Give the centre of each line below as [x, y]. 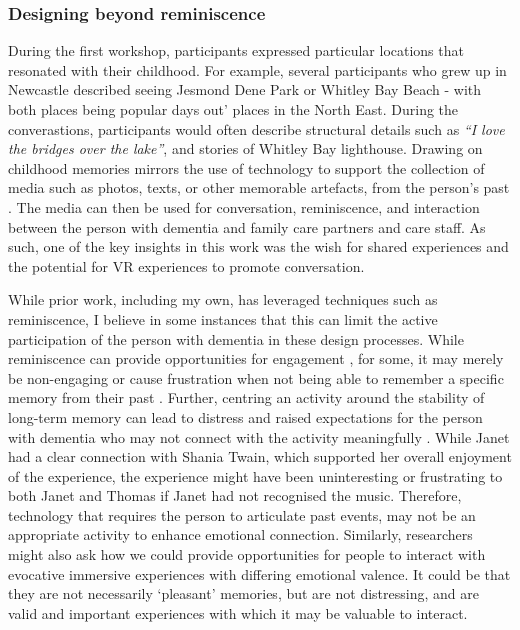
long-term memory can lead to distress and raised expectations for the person [245, 416]
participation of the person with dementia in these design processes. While [236, 338]
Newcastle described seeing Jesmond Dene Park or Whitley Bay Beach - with [245, 89]
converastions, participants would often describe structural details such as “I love [256, 128]
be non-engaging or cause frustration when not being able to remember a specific [256, 377]
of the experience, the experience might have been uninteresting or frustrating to [255, 475]
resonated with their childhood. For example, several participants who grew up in [257, 69]
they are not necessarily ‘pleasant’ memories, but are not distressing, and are [243, 593]
